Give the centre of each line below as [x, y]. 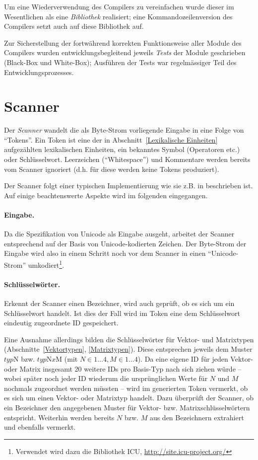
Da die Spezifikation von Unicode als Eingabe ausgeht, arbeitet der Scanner [119, 234]
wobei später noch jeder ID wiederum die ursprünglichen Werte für [106, 378]
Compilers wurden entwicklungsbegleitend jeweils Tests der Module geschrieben [125, 52]
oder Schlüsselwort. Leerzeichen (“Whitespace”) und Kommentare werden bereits [127, 159]
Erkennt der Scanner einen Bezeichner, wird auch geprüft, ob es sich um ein [119, 303]
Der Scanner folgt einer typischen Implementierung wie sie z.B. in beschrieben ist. [129, 186]
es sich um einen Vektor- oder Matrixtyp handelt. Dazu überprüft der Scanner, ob [129, 398]
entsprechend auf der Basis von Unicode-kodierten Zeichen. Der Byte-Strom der [125, 243]
